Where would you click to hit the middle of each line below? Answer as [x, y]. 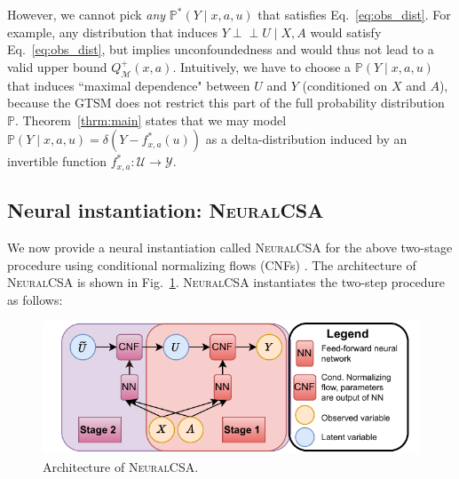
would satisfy [346, 32]
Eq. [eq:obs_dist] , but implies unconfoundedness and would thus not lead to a [221, 49]
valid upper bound [57, 66]
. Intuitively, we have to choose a [262, 66]
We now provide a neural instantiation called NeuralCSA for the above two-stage [230, 247]
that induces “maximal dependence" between [129, 85]
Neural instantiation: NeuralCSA [166, 210]
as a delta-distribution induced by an [306, 139]
